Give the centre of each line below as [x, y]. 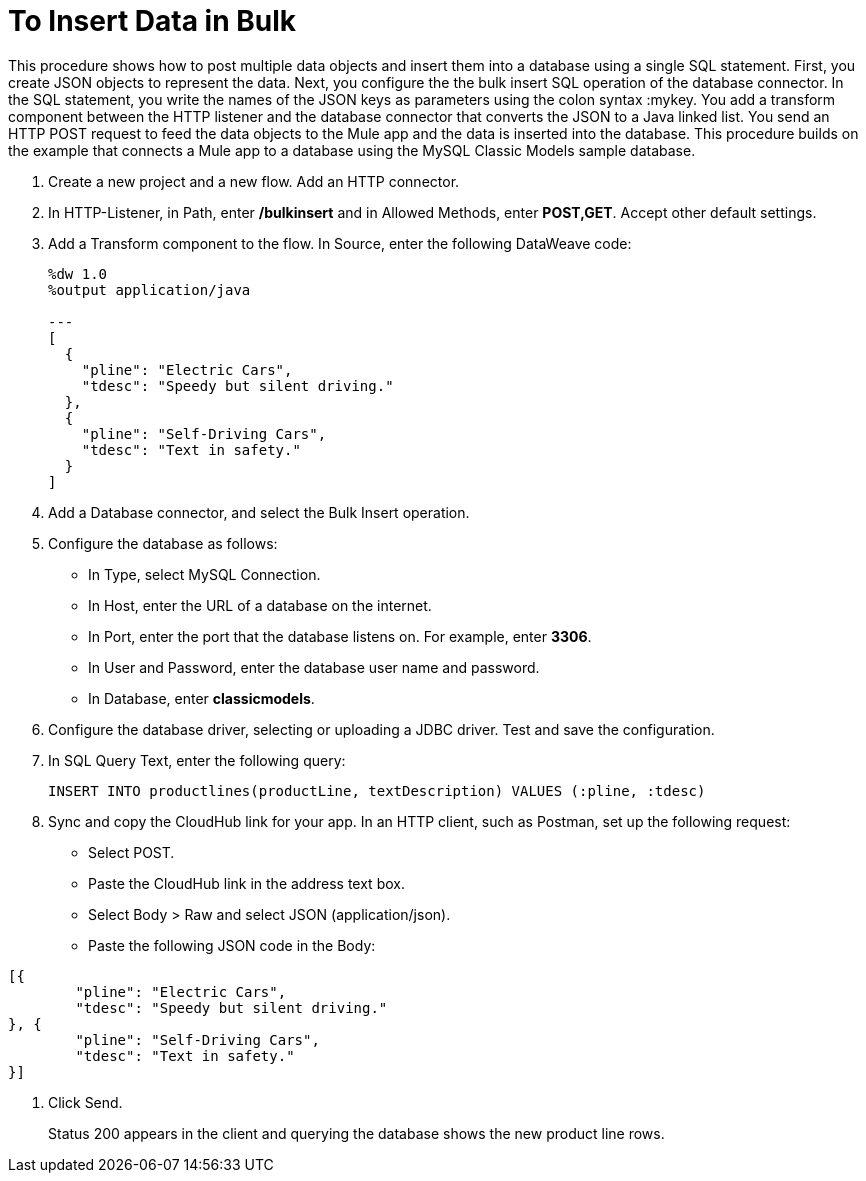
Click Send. [85, 1102]
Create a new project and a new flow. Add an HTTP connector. [254, 181]
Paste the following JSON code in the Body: [232, 945]
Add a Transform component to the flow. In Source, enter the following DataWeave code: [340, 243]
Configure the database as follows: [163, 543]
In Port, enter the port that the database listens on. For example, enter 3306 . [340, 636]
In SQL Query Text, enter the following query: [197, 760]
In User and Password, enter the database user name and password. [314, 667]
